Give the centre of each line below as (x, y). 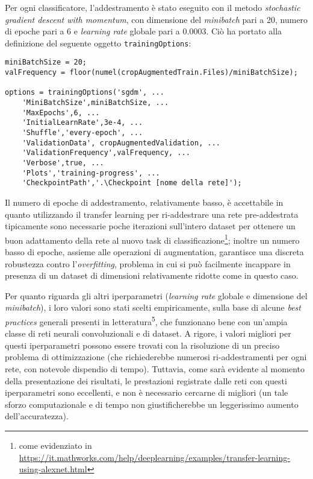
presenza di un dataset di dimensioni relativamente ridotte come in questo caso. (152, 275)
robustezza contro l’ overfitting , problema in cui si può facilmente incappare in (148, 263)
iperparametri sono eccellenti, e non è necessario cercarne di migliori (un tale (147, 392)
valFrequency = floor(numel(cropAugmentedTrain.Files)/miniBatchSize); (151, 73)
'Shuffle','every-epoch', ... (82, 133)
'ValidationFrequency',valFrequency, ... (106, 153)
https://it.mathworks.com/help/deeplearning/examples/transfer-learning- (154, 457)
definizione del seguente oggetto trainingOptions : (98, 43)
